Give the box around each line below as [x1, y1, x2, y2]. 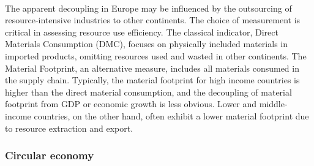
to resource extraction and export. [5, 121, 133, 134]
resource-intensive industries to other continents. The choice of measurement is [5, 13, 301, 26]
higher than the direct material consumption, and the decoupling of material [5, 85, 292, 98]
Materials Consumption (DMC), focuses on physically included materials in [5, 37, 288, 50]
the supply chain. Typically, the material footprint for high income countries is [5, 74, 300, 86]
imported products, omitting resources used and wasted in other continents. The [5, 49, 307, 62]
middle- [259, 97, 288, 110]
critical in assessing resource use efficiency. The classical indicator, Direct [5, 25, 278, 38]
